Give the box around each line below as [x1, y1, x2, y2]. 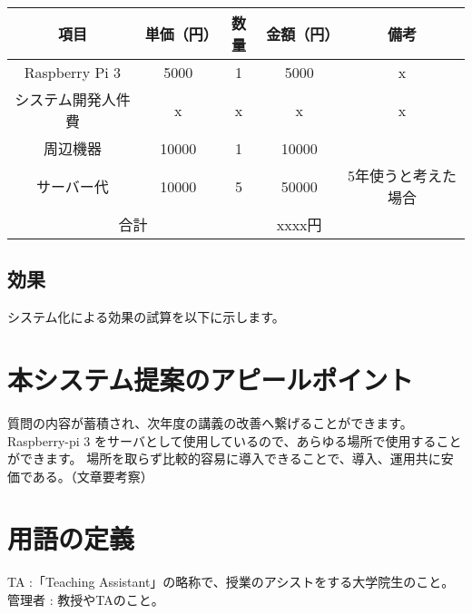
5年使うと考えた [348, 165, 457, 186]
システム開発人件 [15, 89, 131, 110]
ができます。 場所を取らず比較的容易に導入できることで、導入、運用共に [7, 449, 441, 468]
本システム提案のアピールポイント [7, 360, 414, 397]
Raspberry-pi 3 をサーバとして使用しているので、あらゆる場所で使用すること [7, 431, 462, 450]
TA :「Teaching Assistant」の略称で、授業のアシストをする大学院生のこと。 [7, 572, 455, 591]
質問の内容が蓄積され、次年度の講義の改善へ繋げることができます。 [7, 413, 413, 432]
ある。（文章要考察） [32, 466, 153, 485]
